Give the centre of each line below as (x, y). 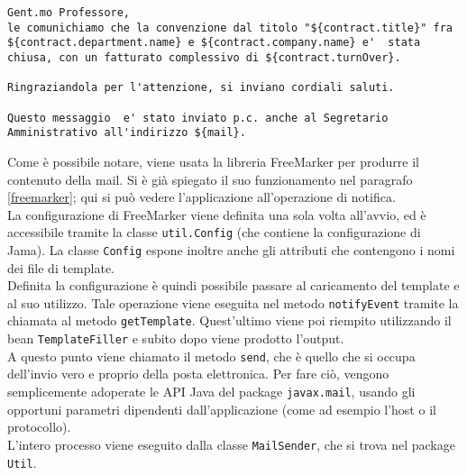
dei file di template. (61, 267)
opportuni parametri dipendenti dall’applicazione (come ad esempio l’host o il (222, 409)
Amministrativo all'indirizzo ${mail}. (127, 133)
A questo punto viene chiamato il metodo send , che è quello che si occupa (211, 356)
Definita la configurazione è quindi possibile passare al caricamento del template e (233, 285)
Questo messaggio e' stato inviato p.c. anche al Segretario (198, 118)
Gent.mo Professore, (69, 13)
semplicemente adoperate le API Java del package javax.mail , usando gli (211, 391)
